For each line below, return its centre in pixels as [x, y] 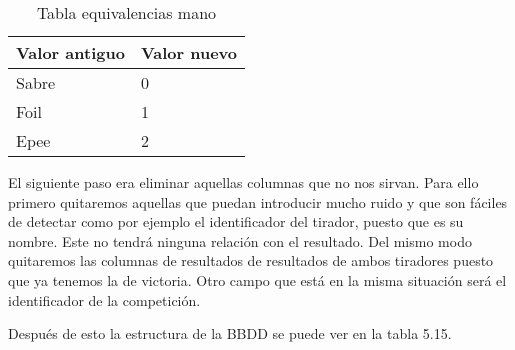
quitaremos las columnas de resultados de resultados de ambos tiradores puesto [251, 260]
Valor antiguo [70, 52]
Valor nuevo [188, 52]
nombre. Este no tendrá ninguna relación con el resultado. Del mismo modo [240, 240]
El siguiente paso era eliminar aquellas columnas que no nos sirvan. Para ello [243, 182]
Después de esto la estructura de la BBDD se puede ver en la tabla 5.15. [230, 333]
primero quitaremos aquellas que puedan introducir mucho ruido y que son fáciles [258, 201]
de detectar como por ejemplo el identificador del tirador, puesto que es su [236, 221]
